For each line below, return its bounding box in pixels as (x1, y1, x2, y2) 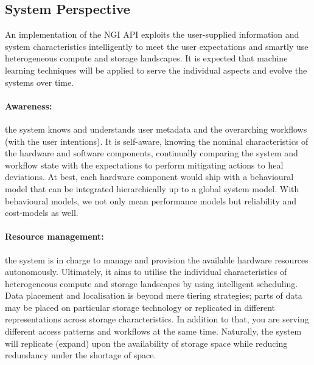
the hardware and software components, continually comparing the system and (5, 147, 298, 159)
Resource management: (5, 230, 104, 243)
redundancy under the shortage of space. (5, 349, 156, 361)
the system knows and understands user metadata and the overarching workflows (5, 122, 307, 135)
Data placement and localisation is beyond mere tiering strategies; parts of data (5, 289, 302, 302)
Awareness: (5, 99, 52, 112)
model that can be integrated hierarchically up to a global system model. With (5, 182, 299, 195)
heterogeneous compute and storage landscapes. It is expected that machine (5, 52, 288, 64)
